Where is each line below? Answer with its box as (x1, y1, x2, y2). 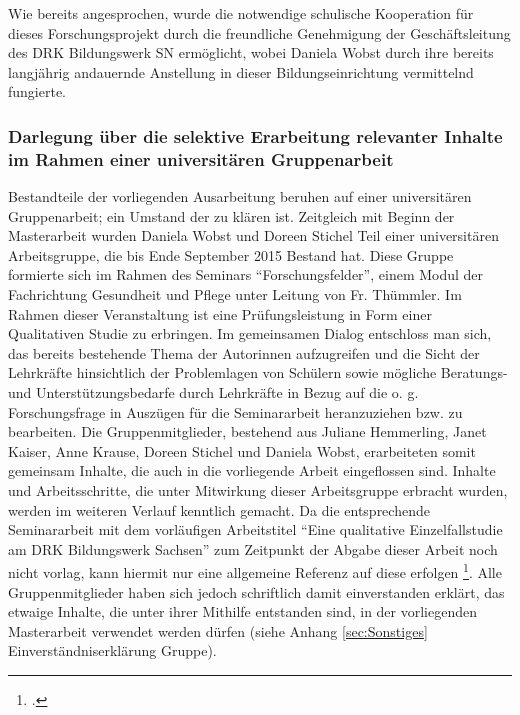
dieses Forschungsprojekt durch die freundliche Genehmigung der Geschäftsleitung (8, 22, 511, 43)
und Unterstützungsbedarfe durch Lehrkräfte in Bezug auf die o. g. (8, 382, 419, 403)
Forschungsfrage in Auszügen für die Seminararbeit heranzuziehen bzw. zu (8, 401, 463, 422)
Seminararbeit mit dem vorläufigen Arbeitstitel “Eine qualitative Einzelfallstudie (8, 519, 503, 540)
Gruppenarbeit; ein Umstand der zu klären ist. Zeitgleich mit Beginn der (8, 205, 455, 226)
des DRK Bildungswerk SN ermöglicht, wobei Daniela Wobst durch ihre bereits (8, 42, 494, 63)
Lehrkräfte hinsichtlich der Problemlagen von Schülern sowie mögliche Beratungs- (8, 362, 508, 383)
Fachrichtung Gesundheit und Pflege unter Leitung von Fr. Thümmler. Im (8, 284, 462, 305)
